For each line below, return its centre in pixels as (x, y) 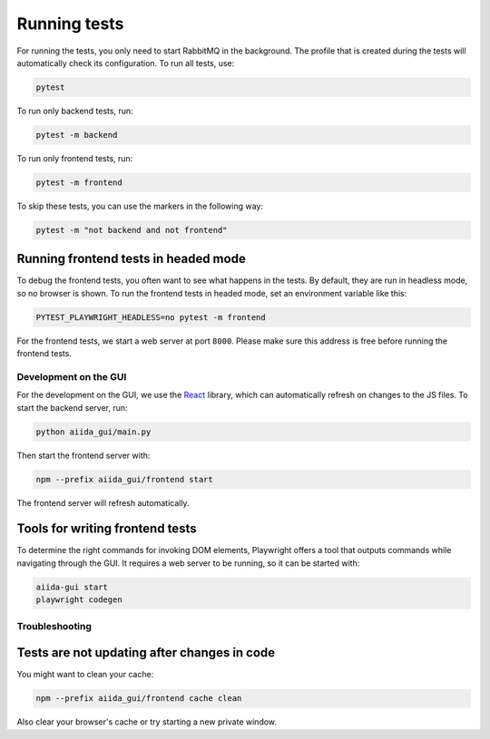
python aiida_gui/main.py (93, 432)
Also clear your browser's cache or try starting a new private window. (147, 722)
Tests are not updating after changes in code (146, 653)
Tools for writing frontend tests (107, 529)
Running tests (70, 24)
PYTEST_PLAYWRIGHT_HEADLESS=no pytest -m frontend (151, 317)
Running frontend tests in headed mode (132, 259)
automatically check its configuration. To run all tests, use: (126, 63)
